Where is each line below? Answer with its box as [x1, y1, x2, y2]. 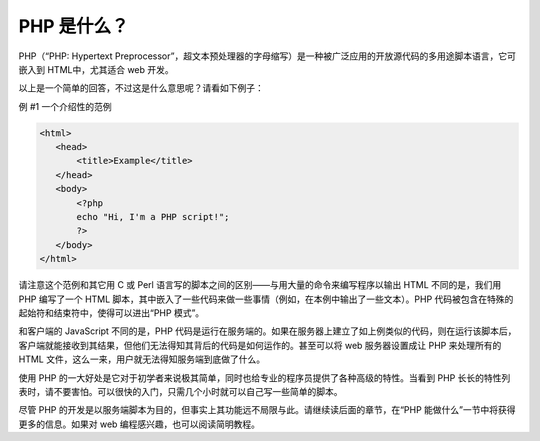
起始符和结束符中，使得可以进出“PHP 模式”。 [18, 306, 205, 319]
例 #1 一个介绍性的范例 [18, 100, 112, 112]
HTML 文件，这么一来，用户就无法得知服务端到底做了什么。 [18, 353, 265, 365]
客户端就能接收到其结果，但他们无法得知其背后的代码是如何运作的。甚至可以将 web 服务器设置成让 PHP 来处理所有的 [18, 339, 502, 351]
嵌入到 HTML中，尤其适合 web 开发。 [18, 63, 174, 75]
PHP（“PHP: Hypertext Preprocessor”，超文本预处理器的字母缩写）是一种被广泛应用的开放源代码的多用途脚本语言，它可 [18, 50, 517, 62]
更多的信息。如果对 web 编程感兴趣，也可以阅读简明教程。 [18, 418, 260, 430]
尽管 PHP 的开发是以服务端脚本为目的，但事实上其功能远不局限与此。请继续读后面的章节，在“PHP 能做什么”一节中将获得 [18, 404, 516, 416]
